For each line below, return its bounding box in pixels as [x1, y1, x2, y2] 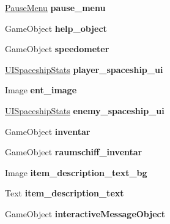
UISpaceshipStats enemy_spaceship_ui [5, 104, 164, 117]
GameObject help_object [5, 21, 107, 34]
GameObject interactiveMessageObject [5, 207, 165, 220]
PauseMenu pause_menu [5, 1, 106, 14]
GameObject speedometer [5, 42, 109, 55]
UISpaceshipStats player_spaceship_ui [5, 63, 163, 75]
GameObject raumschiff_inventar [5, 145, 142, 158]
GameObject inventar [5, 125, 91, 137]
